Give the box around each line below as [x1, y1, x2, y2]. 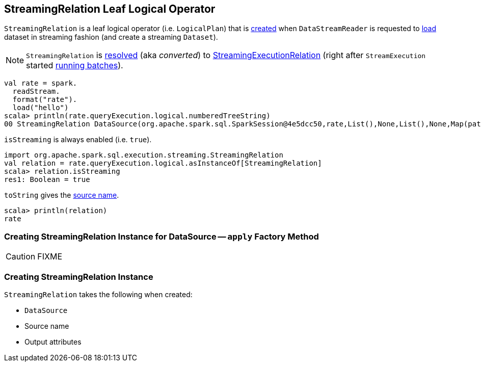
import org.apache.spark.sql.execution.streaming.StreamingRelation [4, 151, 283, 160]
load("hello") [12, 103, 69, 112]
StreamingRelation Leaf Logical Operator [4, 3, 216, 15]
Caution [6, 251, 36, 262]
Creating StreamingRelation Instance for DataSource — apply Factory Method [4, 231, 319, 242]
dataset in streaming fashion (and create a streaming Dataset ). [4, 33, 218, 42]
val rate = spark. [4, 79, 77, 88]
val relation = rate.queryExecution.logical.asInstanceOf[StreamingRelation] [4, 159, 322, 168]
